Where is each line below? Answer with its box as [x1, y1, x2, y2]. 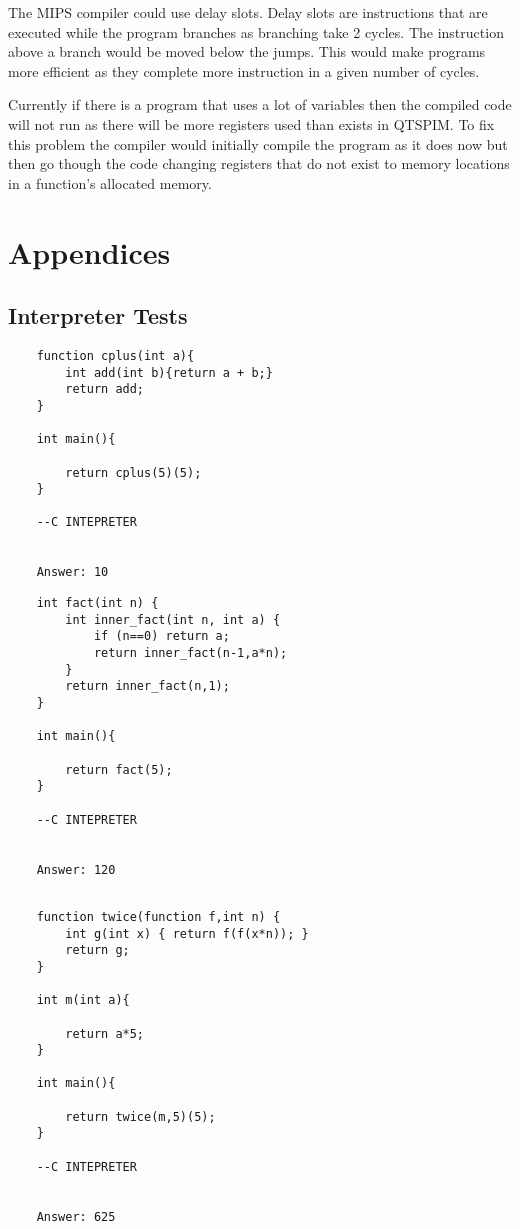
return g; [65, 943, 130, 958]
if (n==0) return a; [93, 629, 230, 644]
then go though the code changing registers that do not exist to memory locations [8, 153, 510, 174]
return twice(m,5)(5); [65, 1109, 216, 1124]
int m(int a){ [36, 993, 130, 1008]
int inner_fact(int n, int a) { [65, 612, 281, 627]
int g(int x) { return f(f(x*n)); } [65, 926, 309, 941]
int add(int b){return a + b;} [65, 365, 273, 380]
